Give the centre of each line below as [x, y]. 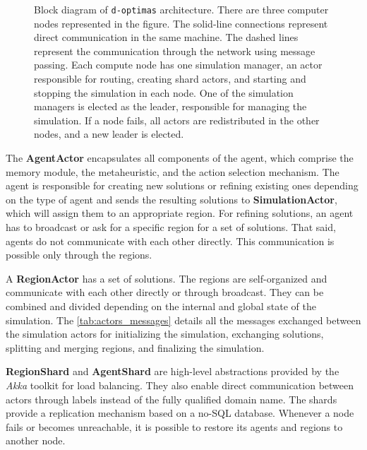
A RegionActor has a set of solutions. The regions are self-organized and [167, 278]
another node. [36, 440]
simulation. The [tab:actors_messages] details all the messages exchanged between [183, 320]
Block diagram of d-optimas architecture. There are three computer [181, 9]
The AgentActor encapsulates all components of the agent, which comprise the [180, 158]
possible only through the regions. [79, 255]
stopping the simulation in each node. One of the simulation [164, 92]
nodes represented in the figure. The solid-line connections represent [181, 23]
